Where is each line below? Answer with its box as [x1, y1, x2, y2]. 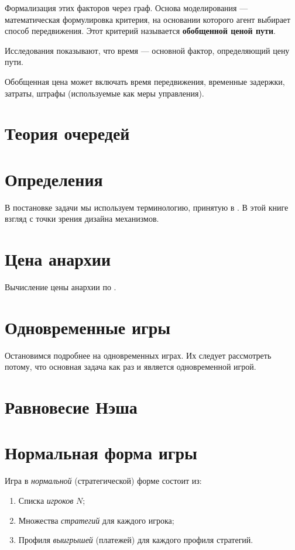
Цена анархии [5, 247, 111, 271]
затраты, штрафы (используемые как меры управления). [5, 87, 204, 99]
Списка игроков [18, 494, 74, 506]
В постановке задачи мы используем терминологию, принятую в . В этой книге [5, 201, 289, 213]
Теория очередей [5, 121, 130, 145]
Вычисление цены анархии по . [5, 280, 116, 293]
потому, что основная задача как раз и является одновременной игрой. [5, 360, 256, 373]
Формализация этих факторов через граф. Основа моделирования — [5, 2, 248, 13]
